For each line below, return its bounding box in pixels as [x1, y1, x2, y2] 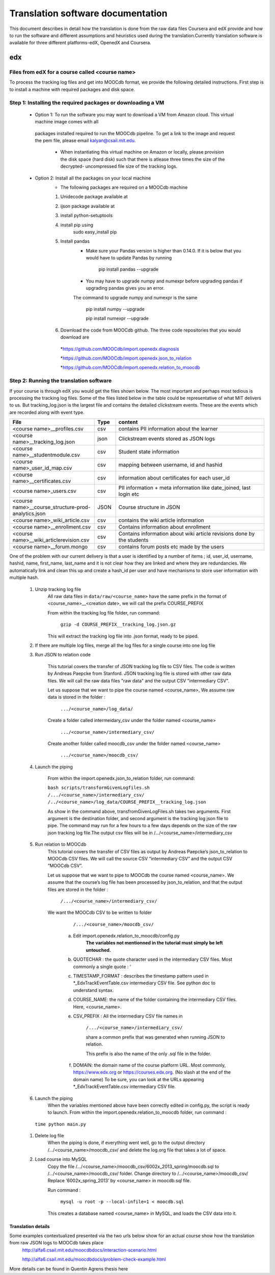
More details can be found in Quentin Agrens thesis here [9, 1265, 128, 1272]
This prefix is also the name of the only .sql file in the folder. [86, 1051, 211, 1057]
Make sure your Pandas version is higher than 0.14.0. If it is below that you [86, 247, 241, 253]
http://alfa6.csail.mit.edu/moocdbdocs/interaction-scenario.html [22, 1247, 157, 1253]
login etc [118, 491, 140, 498]
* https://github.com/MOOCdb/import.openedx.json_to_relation [60, 355, 192, 361]
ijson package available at [60, 203, 115, 209]
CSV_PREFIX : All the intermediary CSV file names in [73, 1013, 183, 1019]
